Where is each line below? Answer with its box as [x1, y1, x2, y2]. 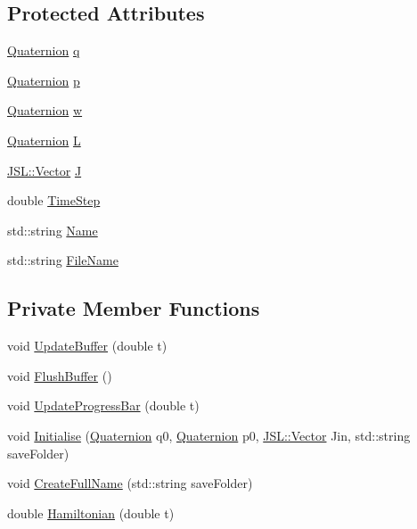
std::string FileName [7, 251, 119, 269]
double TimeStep [7, 191, 101, 210]
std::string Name [7, 220, 98, 239]
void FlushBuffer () [7, 366, 112, 384]
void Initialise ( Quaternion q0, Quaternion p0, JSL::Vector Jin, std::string [7, 426, 411, 444]
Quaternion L [7, 130, 81, 149]
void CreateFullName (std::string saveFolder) [7, 474, 253, 492]
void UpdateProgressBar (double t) [7, 396, 200, 415]
